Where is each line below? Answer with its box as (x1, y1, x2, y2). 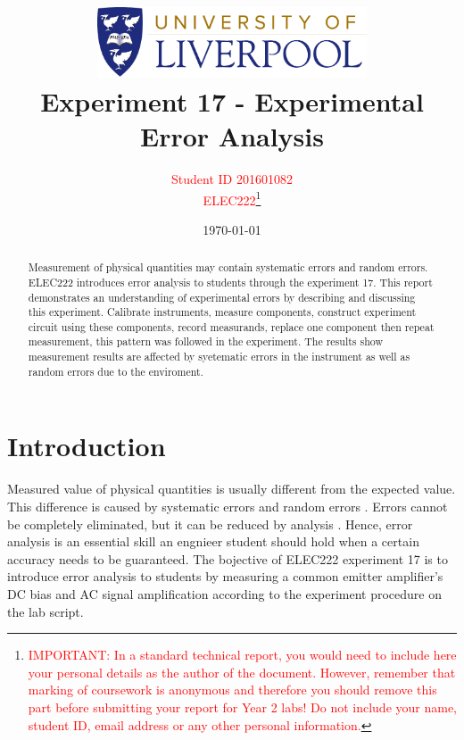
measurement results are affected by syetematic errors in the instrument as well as (28, 349, 410, 364)
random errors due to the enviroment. (28, 363, 203, 378)
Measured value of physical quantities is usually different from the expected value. (7, 479, 456, 498)
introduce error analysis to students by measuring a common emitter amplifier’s (7, 567, 443, 586)
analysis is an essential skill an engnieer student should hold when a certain (7, 532, 419, 551)
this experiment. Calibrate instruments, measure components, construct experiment (28, 304, 417, 320)
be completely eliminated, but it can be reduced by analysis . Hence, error (7, 514, 413, 533)
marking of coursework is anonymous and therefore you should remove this (28, 680, 437, 699)
